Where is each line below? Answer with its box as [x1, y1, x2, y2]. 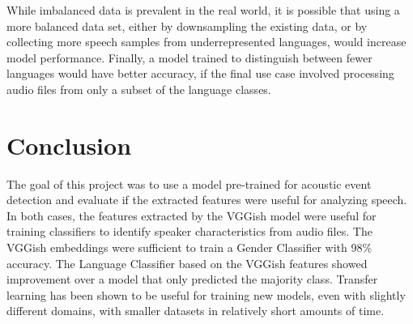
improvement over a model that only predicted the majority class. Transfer [6, 271, 378, 288]
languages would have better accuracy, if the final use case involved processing [6, 65, 394, 82]
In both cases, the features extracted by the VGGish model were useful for [6, 207, 377, 224]
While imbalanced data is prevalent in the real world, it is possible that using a [6, 2, 400, 18]
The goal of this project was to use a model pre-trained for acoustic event [6, 175, 372, 192]
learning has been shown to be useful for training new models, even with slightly [6, 286, 406, 303]
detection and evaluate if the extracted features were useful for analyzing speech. [6, 191, 407, 208]
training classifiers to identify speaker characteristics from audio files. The [6, 223, 373, 240]
